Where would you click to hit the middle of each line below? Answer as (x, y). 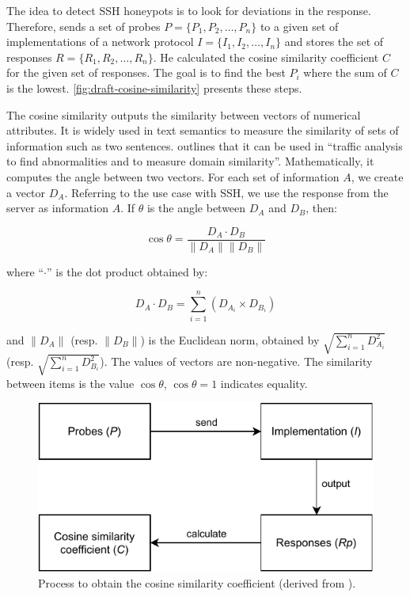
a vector (26, 192)
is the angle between (196, 208)
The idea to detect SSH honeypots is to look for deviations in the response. (189, 10)
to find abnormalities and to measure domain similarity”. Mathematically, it (190, 161)
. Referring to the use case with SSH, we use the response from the (226, 192)
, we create (377, 176)
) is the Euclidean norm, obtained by (230, 339)
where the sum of (345, 72)
